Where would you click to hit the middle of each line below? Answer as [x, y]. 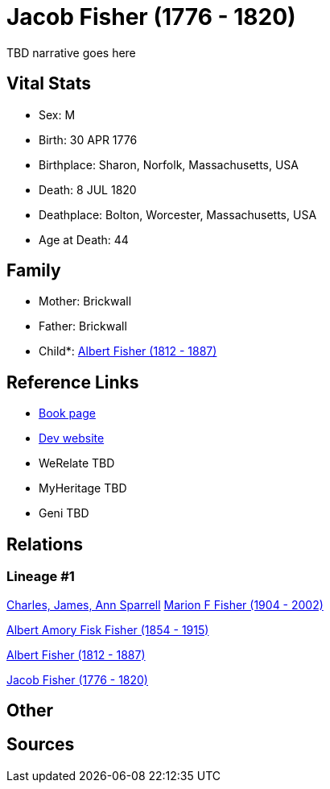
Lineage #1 [41, 577]
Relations [45, 544]
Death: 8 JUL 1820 [88, 189]
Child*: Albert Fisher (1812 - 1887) [128, 351]
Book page [67, 413]
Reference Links [73, 382]
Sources [41, 745]
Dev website [72, 438]
